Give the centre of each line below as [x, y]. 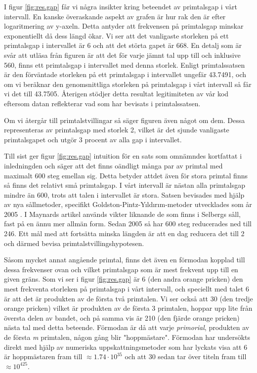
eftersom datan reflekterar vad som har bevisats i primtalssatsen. [102, 103]
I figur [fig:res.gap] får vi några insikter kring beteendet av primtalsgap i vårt [121, 6]
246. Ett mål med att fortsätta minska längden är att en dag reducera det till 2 [124, 233]
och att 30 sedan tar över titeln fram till [186, 356]
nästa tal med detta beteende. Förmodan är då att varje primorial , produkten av [127, 327]
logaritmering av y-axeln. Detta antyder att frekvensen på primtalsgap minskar [124, 26]
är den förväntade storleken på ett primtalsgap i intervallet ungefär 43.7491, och [125, 74]
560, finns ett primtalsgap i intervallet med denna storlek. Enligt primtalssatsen [125, 64]
